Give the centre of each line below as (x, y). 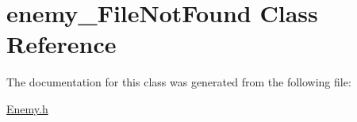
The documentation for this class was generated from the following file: (179, 82)
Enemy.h (27, 108)
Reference (61, 44)
